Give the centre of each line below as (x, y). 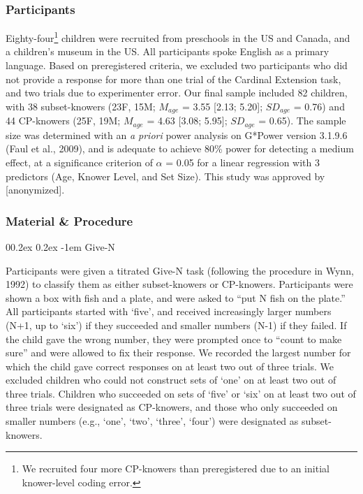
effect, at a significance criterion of (79, 162)
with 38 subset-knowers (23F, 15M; (81, 106)
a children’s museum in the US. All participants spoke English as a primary (168, 51)
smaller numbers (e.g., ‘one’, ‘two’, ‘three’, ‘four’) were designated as (152, 421)
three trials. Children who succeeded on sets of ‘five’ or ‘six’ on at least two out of (181, 393)
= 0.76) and (319, 106)
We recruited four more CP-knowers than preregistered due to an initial (176, 468)
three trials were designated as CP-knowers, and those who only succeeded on (172, 407)
